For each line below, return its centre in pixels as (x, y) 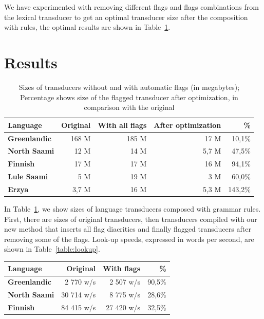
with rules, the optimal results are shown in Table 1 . (87, 27)
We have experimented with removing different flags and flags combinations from (131, 7)
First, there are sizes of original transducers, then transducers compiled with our (131, 219)
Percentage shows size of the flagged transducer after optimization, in (129, 97)
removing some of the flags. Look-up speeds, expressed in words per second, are (129, 239)
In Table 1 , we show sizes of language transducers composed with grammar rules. (133, 209)
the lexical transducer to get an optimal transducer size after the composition (126, 17)
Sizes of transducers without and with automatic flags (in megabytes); (129, 87)
